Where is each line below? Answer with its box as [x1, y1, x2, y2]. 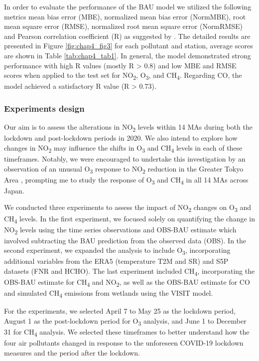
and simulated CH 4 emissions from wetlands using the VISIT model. [4, 288, 213, 300]
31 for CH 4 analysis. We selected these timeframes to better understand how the [4, 327, 250, 338]
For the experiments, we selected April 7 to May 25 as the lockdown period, [4, 306, 236, 316]
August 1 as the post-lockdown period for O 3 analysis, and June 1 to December [4, 316, 247, 327]
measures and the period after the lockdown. [4, 347, 140, 358]
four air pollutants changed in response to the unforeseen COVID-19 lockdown [4, 338, 244, 348]
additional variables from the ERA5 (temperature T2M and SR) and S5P [4, 256, 229, 266]
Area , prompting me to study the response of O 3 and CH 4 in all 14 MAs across [4, 174, 249, 186]
